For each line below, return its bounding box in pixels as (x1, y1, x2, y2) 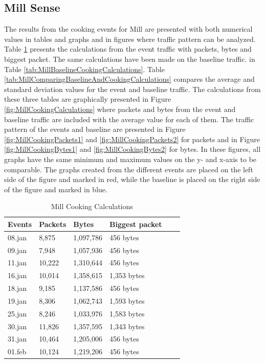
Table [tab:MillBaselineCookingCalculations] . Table (4, 63, 165, 74)
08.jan (8, 232, 27, 242)
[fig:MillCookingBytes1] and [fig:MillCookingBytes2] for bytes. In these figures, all (4, 144, 261, 154)
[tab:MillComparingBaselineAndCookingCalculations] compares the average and (4, 74, 255, 84)
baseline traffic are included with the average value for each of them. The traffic (4, 114, 254, 124)
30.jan (8, 321, 27, 331)
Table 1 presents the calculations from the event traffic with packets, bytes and (4, 43, 252, 54)
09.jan (8, 244, 27, 255)
